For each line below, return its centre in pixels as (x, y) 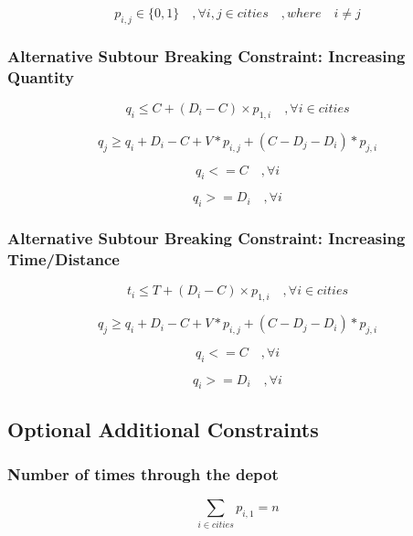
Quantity (41, 76)
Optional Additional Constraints (163, 429)
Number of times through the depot (143, 474)
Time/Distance (64, 258)
